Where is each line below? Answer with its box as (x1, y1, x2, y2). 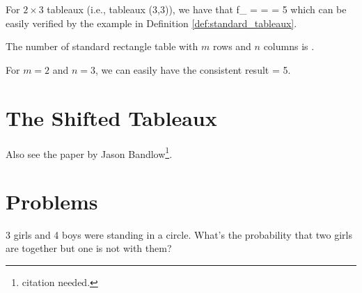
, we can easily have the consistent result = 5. (95, 62, 291, 77)
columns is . (263, 39, 315, 54)
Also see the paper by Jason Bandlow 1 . (6, 144, 173, 161)
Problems (6, 187, 98, 215)
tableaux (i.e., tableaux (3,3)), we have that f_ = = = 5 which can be (47, 2, 347, 16)
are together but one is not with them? (6, 241, 172, 255)
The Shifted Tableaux (6, 103, 217, 132)
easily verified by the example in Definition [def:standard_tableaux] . (6, 15, 297, 30)
